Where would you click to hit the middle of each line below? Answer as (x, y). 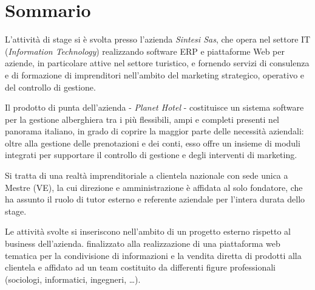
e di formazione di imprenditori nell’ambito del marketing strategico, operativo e (155, 74)
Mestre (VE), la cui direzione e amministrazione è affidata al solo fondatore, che (154, 187)
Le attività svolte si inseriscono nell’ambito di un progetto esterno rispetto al (148, 231)
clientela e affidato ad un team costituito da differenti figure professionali (141, 267)
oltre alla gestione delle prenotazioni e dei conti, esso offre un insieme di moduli (153, 143)
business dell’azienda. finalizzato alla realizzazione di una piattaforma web (143, 243)
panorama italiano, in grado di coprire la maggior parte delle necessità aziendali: (154, 131)
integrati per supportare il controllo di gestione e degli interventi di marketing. (151, 155)
